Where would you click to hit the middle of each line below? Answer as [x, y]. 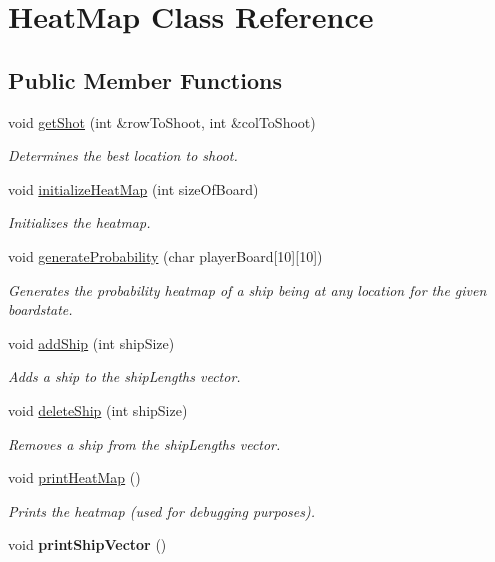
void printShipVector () [87, 544]
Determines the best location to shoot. [123, 155]
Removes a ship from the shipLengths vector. [144, 443]
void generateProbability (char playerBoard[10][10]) [165, 255]
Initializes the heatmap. [79, 222]
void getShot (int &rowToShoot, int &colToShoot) [162, 121]
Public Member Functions [145, 79]
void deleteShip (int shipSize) [98, 409]
